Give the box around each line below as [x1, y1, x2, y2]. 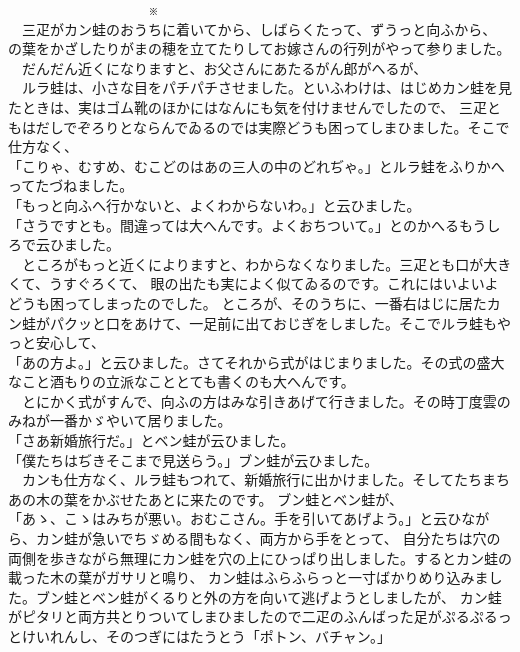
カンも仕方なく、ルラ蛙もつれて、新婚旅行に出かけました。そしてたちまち [21, 469, 510, 490]
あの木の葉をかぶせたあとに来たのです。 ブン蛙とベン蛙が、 [8, 488, 403, 509]
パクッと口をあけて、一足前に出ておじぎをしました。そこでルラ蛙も [49, 312, 497, 333]
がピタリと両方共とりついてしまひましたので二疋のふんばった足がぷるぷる [8, 606, 498, 627]
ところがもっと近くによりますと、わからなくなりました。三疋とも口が [21, 253, 484, 274]
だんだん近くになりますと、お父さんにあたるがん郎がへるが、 [21, 57, 428, 78]
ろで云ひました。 [8, 234, 120, 255]
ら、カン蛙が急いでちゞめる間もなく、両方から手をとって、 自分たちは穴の [8, 528, 501, 549]
